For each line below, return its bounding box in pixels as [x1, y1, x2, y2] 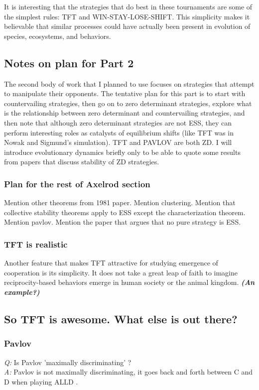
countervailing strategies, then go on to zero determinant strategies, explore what [4, 98, 252, 108]
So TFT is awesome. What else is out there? [4, 311, 238, 326]
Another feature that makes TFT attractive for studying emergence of [4, 258, 218, 268]
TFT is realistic [4, 238, 68, 250]
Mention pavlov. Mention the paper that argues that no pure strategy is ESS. [4, 217, 241, 227]
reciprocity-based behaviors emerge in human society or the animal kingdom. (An [4, 277, 255, 287]
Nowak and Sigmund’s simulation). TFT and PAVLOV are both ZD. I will [4, 137, 232, 147]
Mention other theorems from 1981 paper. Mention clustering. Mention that [4, 197, 236, 208]
